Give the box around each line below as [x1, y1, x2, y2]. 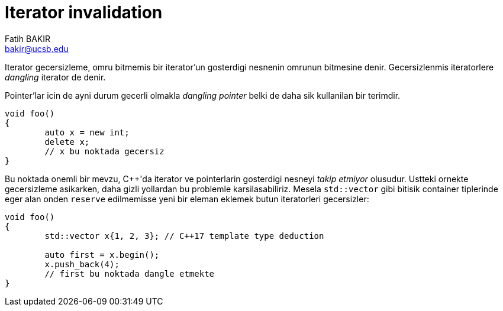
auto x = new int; [44, 127, 130, 137]
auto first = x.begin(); [44, 250, 160, 260]
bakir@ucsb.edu [5, 43, 69, 54]
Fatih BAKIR [5, 33, 50, 44]
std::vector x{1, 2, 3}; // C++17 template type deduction [44, 231, 324, 241]
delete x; [44, 137, 90, 147]
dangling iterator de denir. [5, 72, 106, 82]
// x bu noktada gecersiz [44, 146, 165, 156]
